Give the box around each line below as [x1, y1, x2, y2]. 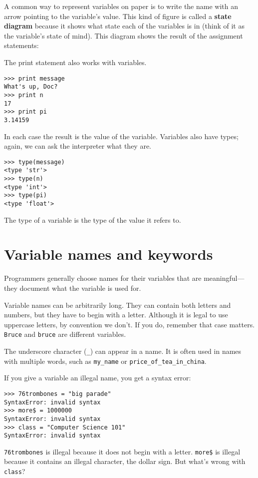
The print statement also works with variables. [4, 57, 147, 67]
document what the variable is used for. [19, 282, 141, 293]
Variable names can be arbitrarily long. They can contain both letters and [4, 299, 231, 310]
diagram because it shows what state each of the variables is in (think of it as [4, 21, 245, 31]
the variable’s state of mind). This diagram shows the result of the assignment [4, 30, 243, 41]
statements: [4, 40, 39, 51]
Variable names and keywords [4, 244, 213, 264]
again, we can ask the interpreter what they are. [4, 141, 151, 151]
